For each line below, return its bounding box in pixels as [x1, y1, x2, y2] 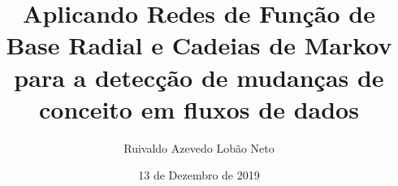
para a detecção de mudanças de [14, 60, 384, 93]
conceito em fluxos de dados [39, 92, 359, 125]
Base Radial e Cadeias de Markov [6, 28, 392, 62]
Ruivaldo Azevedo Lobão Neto [123, 139, 275, 156]
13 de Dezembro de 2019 [138, 167, 260, 184]
